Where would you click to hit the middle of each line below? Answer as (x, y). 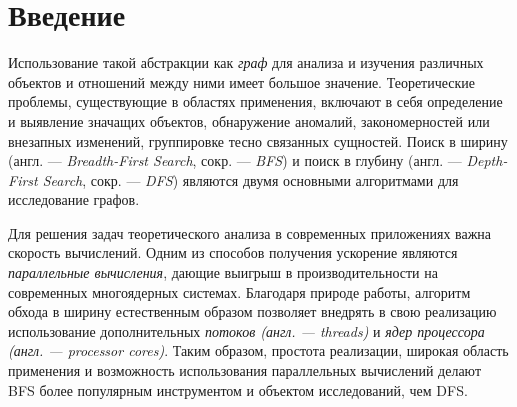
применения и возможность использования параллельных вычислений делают (245, 370)
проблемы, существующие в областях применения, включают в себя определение (255, 101)
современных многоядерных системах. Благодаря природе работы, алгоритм (239, 291)
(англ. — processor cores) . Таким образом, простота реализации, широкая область (258, 350)
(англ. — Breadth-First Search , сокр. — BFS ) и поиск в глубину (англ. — (235, 160)
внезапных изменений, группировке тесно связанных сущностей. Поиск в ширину (258, 140)
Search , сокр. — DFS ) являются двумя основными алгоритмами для (250, 179)
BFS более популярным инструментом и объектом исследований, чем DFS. (238, 389)
